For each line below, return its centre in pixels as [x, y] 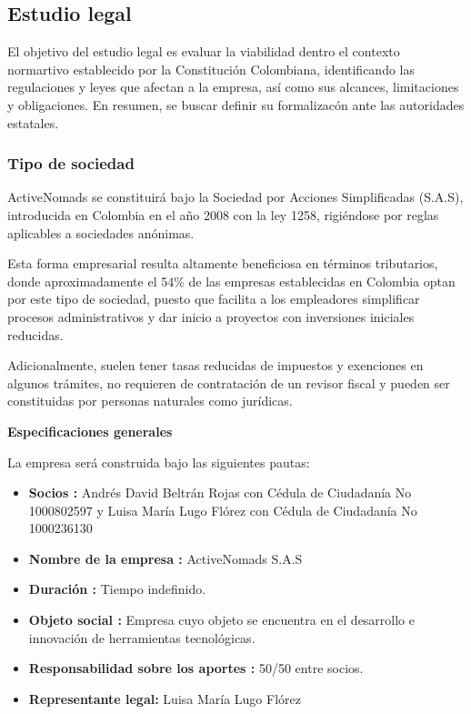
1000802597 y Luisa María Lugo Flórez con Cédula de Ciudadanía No [223, 510]
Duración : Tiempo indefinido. [117, 589]
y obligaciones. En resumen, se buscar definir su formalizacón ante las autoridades [236, 104]
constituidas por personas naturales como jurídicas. [150, 401]
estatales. [33, 122]
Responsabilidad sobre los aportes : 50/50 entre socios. [196, 668]
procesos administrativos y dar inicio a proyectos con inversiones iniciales [211, 316]
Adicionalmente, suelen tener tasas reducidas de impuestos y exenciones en [215, 365]
